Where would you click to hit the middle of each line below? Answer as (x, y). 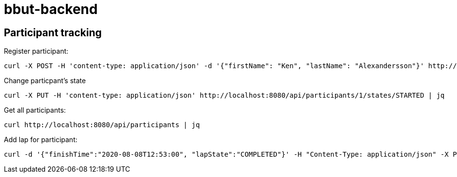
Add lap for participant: (41, 140)
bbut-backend (51, 9)
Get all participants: (35, 110)
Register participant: (36, 51)
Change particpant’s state (45, 81)
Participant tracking (53, 32)
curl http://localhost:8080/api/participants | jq (102, 125)
